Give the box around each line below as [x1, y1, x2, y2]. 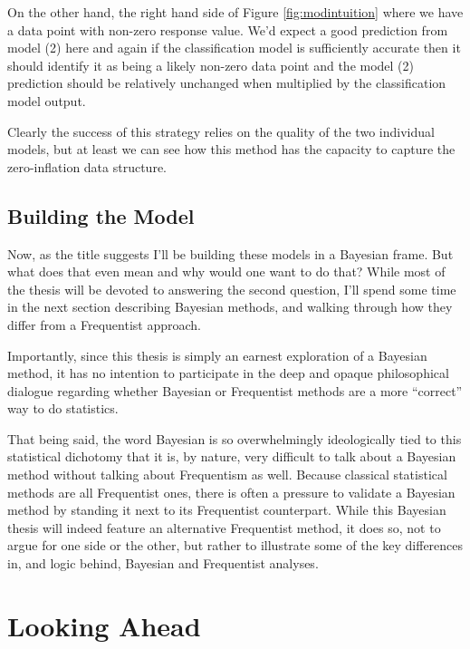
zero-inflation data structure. [7, 157, 167, 176]
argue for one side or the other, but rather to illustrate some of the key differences [7, 536, 464, 555]
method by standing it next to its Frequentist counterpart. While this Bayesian [7, 500, 446, 519]
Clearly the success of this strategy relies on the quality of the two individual [7, 121, 435, 140]
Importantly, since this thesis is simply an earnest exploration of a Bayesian [7, 345, 427, 364]
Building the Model [7, 201, 195, 229]
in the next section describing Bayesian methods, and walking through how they [7, 297, 453, 316]
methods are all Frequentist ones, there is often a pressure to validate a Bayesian [7, 482, 456, 501]
